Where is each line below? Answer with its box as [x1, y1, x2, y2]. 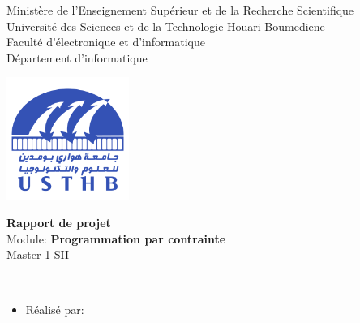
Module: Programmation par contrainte [6, 230, 226, 247]
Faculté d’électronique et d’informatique [6, 33, 205, 50]
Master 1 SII [6, 246, 70, 263]
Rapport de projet [6, 214, 111, 231]
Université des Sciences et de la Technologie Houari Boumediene [6, 17, 325, 34]
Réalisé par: [25, 300, 84, 317]
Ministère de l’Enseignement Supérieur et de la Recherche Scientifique [6, 2, 354, 18]
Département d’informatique [6, 49, 148, 66]
